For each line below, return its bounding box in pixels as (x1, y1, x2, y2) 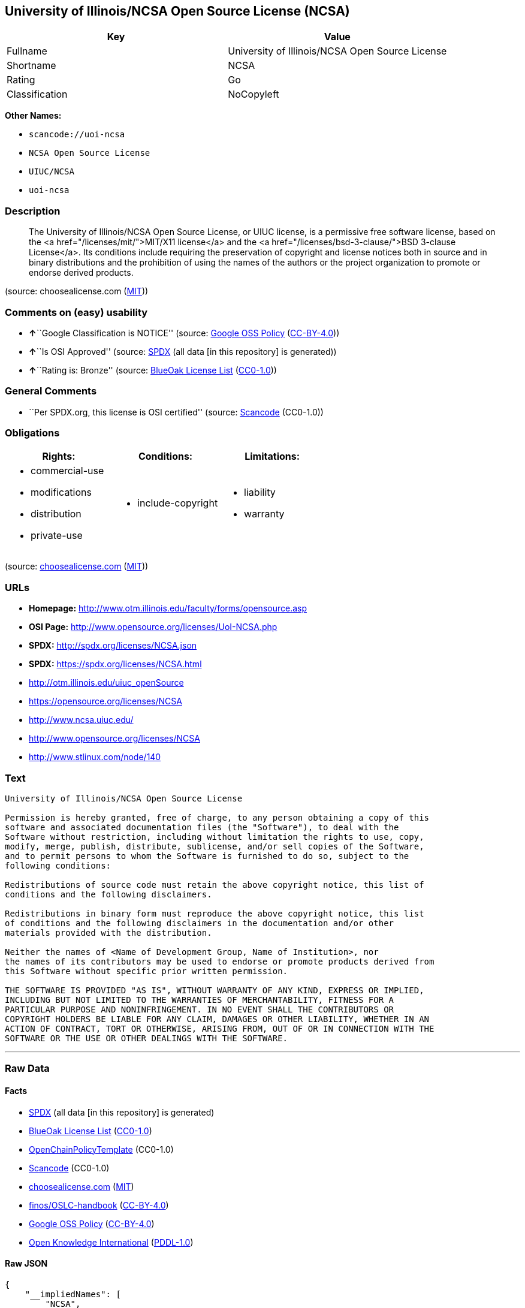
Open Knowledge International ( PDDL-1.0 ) (29, 1237, 194, 1247)
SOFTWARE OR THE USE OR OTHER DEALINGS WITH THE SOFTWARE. (5, 1033, 288, 1043)
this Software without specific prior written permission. (5, 966, 288, 976)
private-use (31, 529, 83, 542)
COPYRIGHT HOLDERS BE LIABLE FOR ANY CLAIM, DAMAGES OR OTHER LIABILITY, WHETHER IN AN (5, 1014, 430, 1024)
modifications (31, 486, 92, 499)
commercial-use (31, 465, 104, 477)
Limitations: (245, 450, 300, 463)
